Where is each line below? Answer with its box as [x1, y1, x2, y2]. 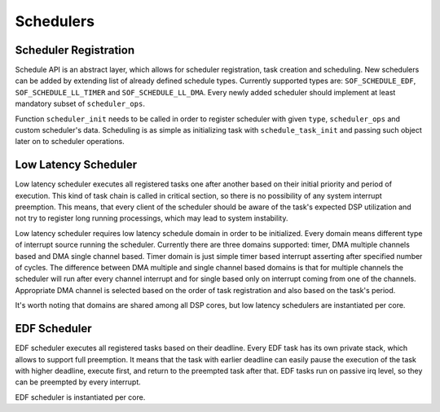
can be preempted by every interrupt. [15, 377, 142, 387]
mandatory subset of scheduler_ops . [15, 99, 146, 109]
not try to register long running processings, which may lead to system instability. [15, 213, 288, 223]
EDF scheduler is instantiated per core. [15, 392, 146, 402]
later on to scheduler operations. [15, 137, 125, 147]
